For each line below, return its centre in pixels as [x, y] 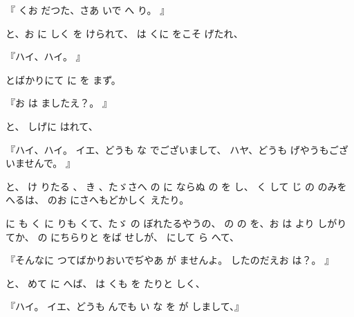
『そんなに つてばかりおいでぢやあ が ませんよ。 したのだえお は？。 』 [170, 260]
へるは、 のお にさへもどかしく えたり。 [97, 200]
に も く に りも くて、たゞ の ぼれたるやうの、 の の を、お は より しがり [176, 223]
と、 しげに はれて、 [52, 126]
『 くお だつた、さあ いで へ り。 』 [88, 10]
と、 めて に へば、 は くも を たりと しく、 [105, 283]
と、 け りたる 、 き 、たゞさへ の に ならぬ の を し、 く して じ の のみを [176, 186]
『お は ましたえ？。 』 [59, 103]
